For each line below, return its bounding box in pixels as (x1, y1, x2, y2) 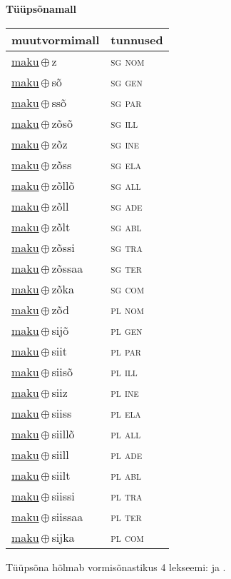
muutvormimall (11, 31, 100, 48)
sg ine (111, 135, 140, 152)
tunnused (111, 31, 163, 48)
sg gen (111, 73, 143, 90)
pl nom (111, 301, 144, 318)
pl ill (111, 363, 138, 380)
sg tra (111, 238, 143, 256)
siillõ (51, 425, 75, 442)
